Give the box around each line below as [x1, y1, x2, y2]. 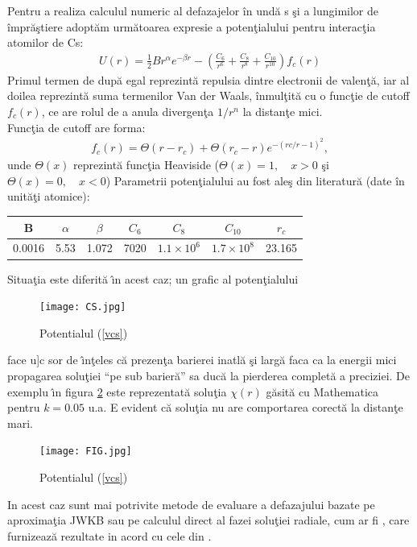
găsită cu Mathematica [266, 383, 379, 400]
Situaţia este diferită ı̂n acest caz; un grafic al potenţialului [7, 270, 299, 287]
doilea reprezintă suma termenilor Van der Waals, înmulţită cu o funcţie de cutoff [7, 87, 410, 104]
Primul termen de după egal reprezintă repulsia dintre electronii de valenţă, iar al [7, 71, 410, 88]
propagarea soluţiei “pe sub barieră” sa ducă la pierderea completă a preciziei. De [7, 367, 411, 383]
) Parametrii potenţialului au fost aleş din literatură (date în [105, 172, 405, 189]
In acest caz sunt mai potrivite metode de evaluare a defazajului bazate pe [7, 495, 375, 512]
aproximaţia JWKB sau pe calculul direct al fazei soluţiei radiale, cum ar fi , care [7, 512, 410, 528]
